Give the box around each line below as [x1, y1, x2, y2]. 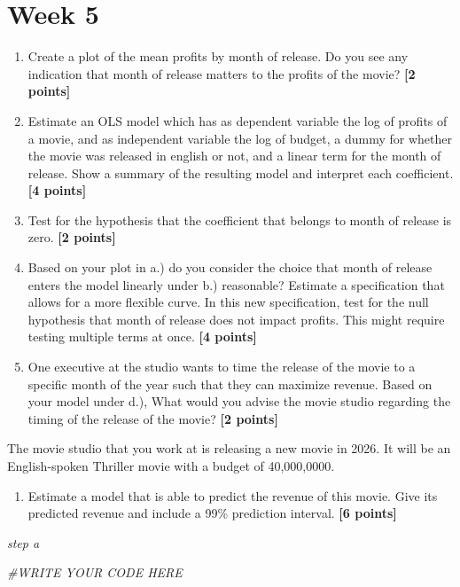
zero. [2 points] [27, 228, 116, 247]
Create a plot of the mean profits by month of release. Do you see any [27, 47, 409, 66]
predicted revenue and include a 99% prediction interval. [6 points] [27, 504, 397, 522]
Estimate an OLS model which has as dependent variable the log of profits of [27, 111, 448, 129]
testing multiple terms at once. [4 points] [27, 327, 257, 346]
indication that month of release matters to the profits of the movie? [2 [27, 64, 416, 82]
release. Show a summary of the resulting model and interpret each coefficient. [27, 163, 454, 182]
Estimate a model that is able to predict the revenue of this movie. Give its [27, 486, 438, 505]
